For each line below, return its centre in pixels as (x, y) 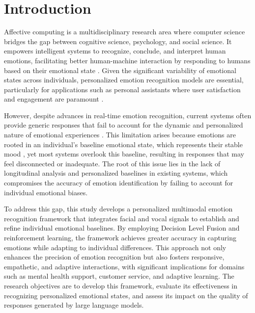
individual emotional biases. (46, 192)
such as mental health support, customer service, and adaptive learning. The (119, 276)
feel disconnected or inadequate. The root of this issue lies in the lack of (112, 163)
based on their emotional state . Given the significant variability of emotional (120, 70)
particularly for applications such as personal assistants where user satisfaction (122, 89)
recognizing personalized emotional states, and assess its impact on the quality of (126, 295)
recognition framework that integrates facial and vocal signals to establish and (122, 218)
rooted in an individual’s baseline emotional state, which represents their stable (123, 144)
